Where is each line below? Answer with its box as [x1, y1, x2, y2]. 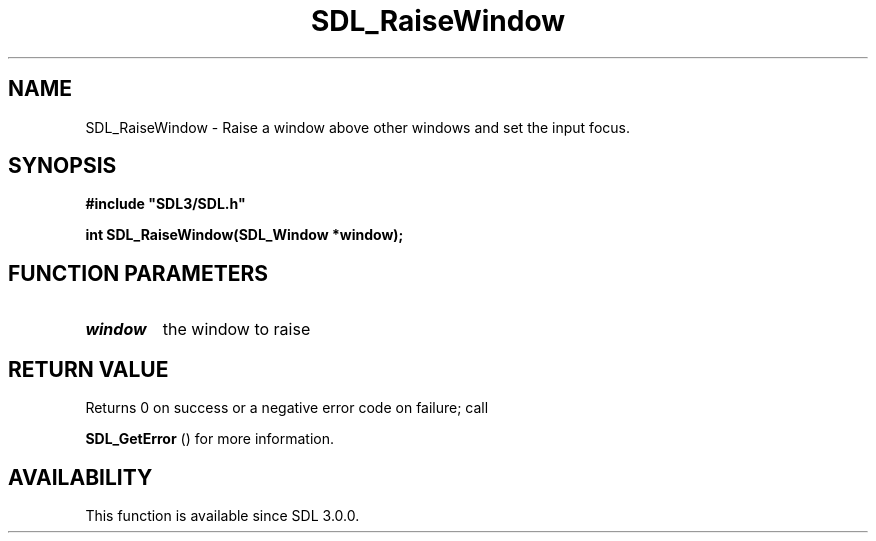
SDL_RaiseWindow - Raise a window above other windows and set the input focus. [85, 118, 630, 136]
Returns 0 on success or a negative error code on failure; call [85, 399, 489, 417]
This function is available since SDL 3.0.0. [85, 506, 360, 524]
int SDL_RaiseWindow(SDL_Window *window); [85, 226, 404, 244]
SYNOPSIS [8, 153, 117, 179]
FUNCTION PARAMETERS [8, 260, 268, 286]
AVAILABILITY [8, 464, 153, 490]
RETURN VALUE [8, 356, 169, 382]
